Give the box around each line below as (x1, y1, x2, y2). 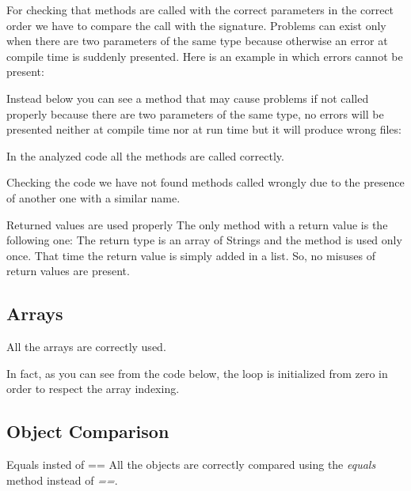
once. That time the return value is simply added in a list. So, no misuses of (6, 247, 376, 263)
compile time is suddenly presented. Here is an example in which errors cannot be (6, 47, 403, 64)
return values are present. (6, 262, 130, 279)
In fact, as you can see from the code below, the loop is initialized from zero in (6, 364, 388, 381)
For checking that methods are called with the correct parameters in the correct (6, 2, 394, 17)
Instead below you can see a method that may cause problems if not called (6, 89, 369, 106)
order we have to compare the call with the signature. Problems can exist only (6, 17, 386, 33)
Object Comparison (6, 419, 169, 444)
